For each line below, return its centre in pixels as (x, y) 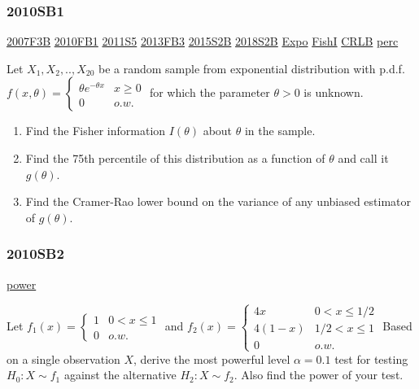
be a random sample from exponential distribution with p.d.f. (251, 68)
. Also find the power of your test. (319, 375)
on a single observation (63, 358)
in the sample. (280, 131)
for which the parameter (209, 92)
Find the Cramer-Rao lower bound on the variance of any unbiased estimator (218, 201)
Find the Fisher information (96, 131)
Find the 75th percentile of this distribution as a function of (175, 158)
